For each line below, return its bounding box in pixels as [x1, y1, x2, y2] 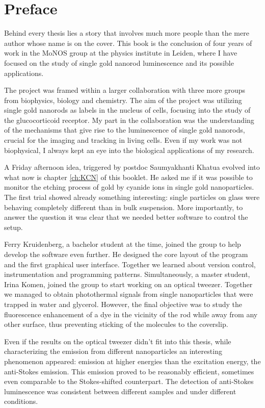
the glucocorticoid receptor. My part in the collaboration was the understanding [4, 114, 254, 125]
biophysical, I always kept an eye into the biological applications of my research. [4, 144, 254, 155]
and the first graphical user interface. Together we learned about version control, [4, 259, 256, 269]
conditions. [4, 396, 38, 406]
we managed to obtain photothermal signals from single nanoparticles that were [4, 289, 253, 299]
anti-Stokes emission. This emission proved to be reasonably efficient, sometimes [4, 366, 254, 376]
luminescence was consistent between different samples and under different [4, 386, 236, 396]
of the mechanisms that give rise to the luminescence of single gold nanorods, [4, 124, 245, 135]
